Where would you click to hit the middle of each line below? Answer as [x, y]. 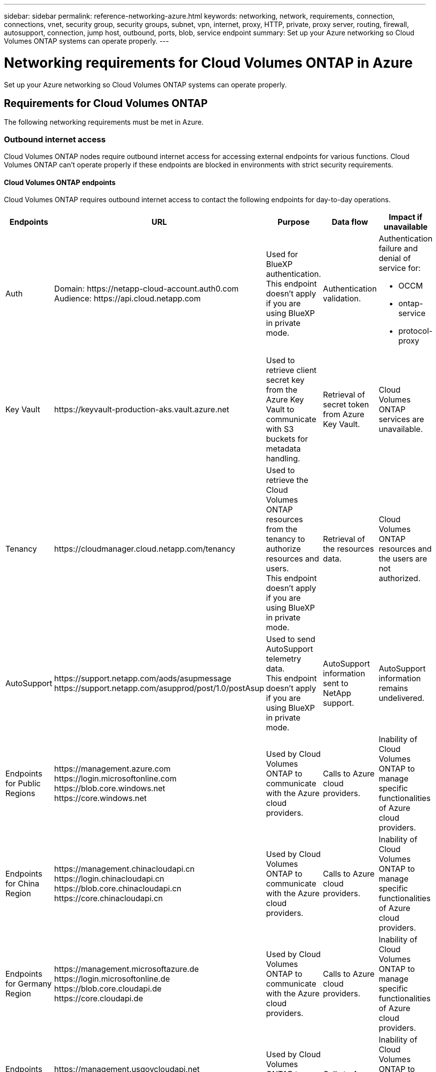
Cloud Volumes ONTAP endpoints [60, 182]
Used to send [291, 639]
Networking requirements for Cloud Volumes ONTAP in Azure [208, 63]
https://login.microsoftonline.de [112, 979]
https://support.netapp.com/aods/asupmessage [143, 679]
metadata [283, 449]
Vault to [280, 410]
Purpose [294, 222]
